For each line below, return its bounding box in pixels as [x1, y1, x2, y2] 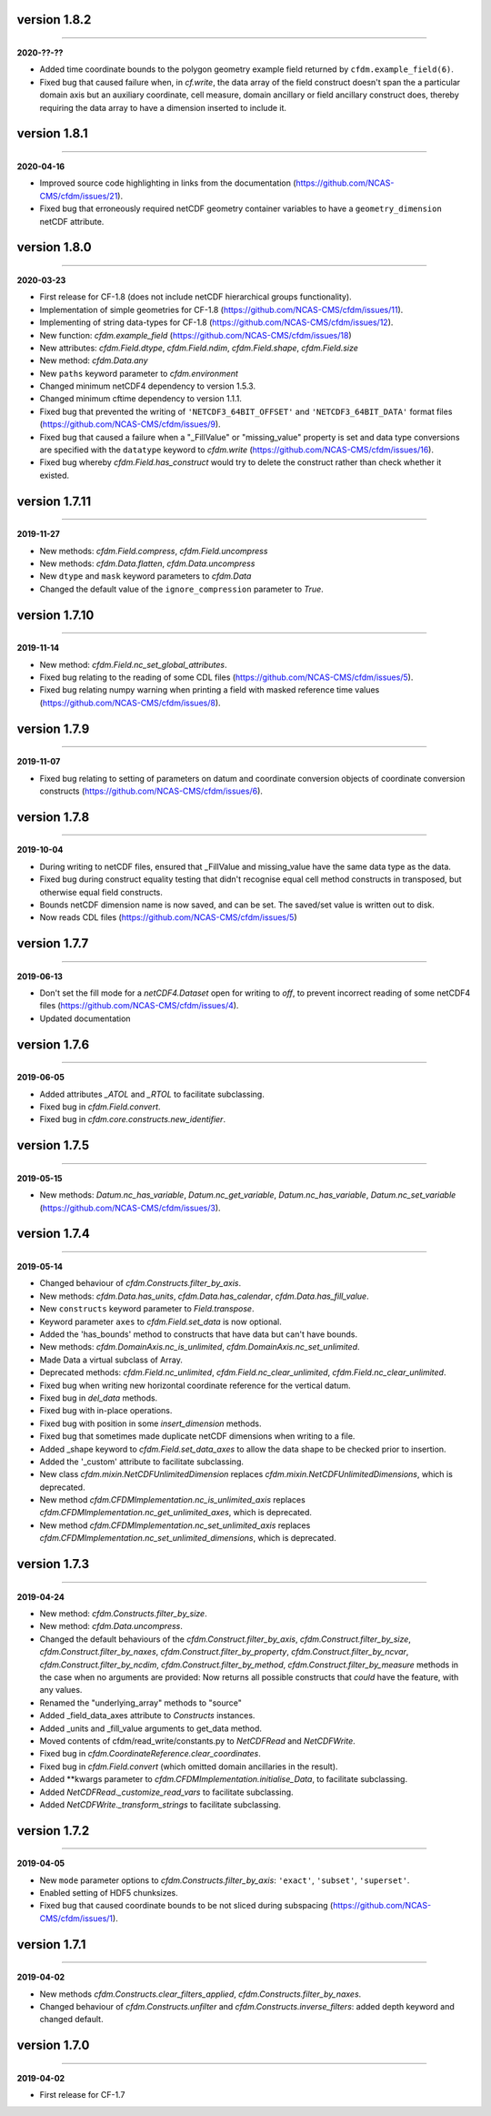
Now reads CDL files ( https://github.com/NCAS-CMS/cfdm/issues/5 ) [39, 912, 297, 923]
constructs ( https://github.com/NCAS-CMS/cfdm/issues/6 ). [39, 785, 264, 796]
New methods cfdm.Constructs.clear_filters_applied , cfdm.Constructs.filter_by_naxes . [39, 1989, 362, 2000]
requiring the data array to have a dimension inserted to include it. [39, 102, 286, 113]
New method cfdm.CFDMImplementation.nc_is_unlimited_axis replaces [39, 1494, 306, 1505]
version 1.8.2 [16, 12, 92, 27]
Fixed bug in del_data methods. [39, 1392, 158, 1403]
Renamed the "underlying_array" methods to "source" [39, 1697, 243, 1708]
